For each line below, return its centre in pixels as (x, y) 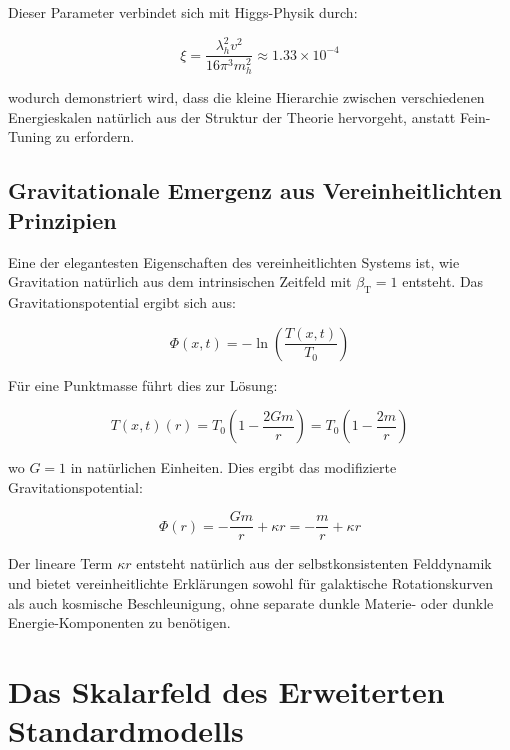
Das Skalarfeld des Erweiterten (226, 691)
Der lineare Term (60, 563)
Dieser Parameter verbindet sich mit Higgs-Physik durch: (183, 12)
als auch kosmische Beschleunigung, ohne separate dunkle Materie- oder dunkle (251, 602)
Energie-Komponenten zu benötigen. (119, 622)
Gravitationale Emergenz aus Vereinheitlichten (255, 190)
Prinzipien (62, 219)
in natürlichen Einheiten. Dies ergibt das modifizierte (233, 467)
